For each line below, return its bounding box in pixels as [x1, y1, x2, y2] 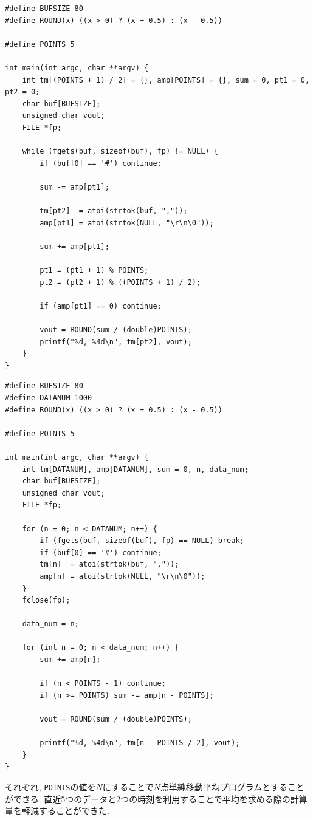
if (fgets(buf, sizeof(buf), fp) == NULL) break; [40, 536, 244, 545]
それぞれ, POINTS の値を [5, 781, 96, 793]
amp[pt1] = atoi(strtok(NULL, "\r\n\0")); [40, 218, 214, 227]
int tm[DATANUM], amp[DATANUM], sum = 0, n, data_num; [22, 465, 249, 474]
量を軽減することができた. [5, 804, 109, 817]
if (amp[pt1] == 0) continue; [40, 301, 162, 310]
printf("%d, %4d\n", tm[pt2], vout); [40, 337, 192, 346]
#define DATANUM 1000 [5, 394, 92, 402]
